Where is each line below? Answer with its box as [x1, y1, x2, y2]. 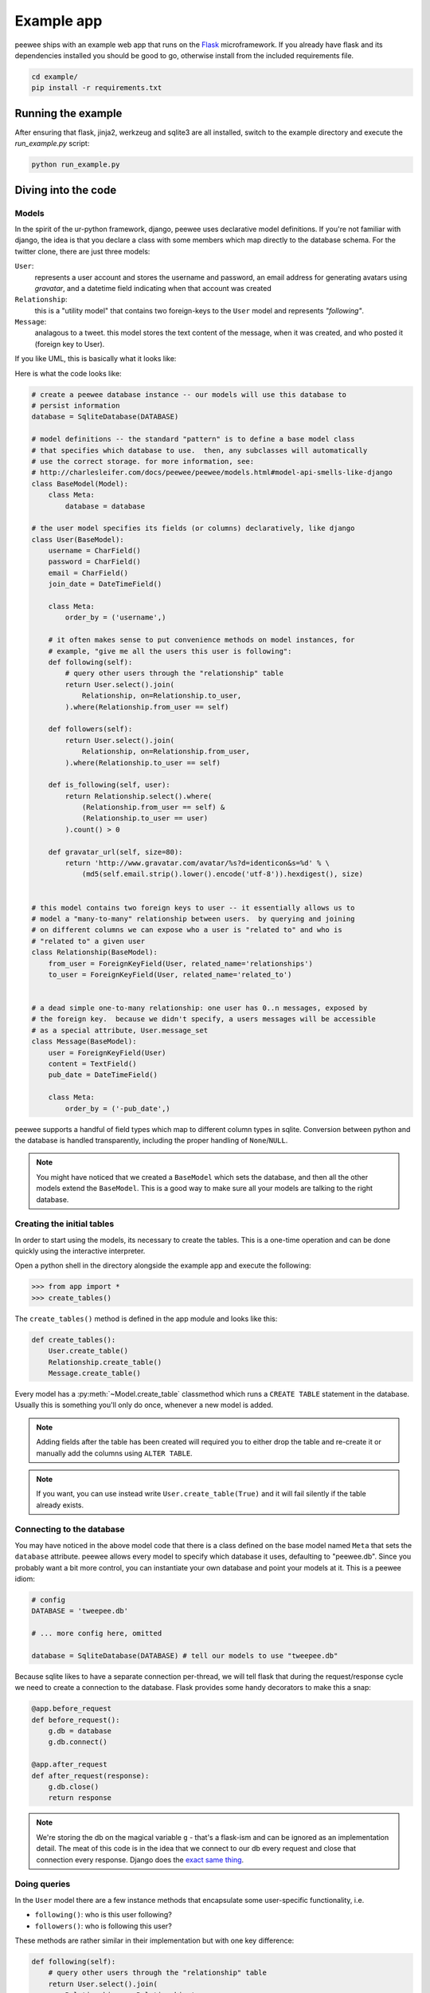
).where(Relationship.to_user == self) [64, 758, 221, 767]
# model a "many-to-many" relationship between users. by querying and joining [31, 914, 355, 923]
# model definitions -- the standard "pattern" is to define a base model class [31, 434, 355, 444]
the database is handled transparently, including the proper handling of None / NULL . [14, 1135, 288, 1145]
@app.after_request [31, 1760, 107, 1769]
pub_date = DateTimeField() [48, 1071, 158, 1079]
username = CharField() [48, 546, 141, 556]
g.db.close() [48, 1783, 100, 1791]
